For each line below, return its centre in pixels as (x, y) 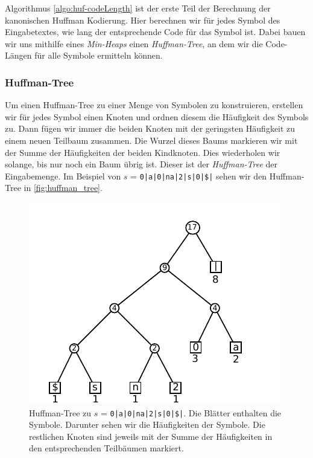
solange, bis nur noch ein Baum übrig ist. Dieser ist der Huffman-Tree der (141, 164)
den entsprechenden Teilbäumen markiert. (106, 448)
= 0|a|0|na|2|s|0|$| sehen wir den (199, 176)
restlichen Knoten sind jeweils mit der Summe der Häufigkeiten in (151, 436)
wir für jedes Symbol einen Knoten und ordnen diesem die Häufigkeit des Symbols (157, 116)
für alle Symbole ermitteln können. (99, 55)
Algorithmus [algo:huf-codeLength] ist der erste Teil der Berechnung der (138, 8)
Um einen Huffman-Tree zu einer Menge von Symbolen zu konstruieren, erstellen (154, 105)
